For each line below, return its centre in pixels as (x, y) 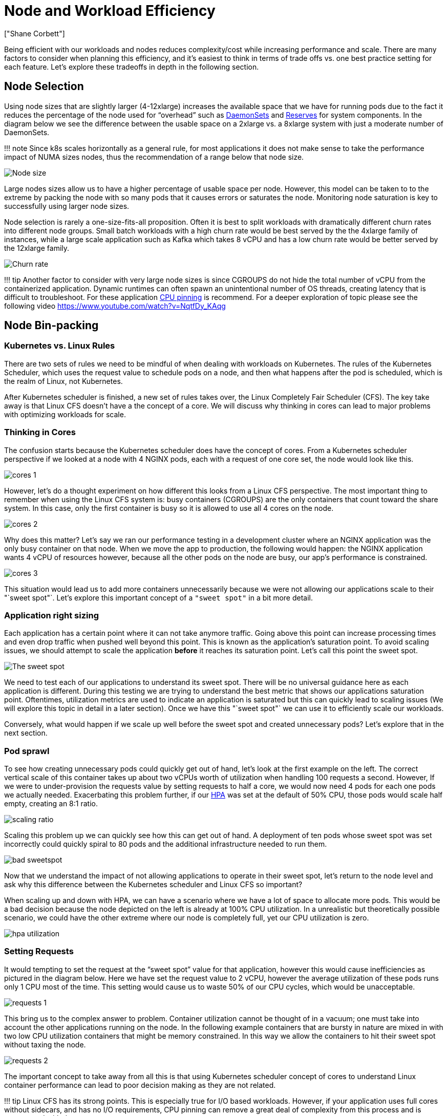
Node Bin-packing (51, 326)
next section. (26, 733)
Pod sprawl (27, 751)
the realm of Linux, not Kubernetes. (63, 381)
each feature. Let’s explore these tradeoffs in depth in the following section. (132, 67)
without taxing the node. (45, 1044)
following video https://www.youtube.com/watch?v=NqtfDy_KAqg (115, 306)
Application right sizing (51, 615)
